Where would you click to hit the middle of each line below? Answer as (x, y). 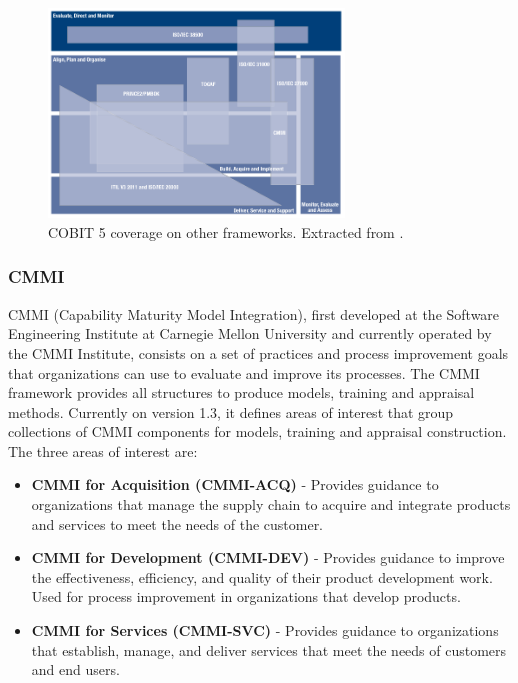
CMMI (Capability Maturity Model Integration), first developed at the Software (254, 313)
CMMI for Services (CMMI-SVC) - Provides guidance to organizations (265, 630)
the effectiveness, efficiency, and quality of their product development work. (262, 576)
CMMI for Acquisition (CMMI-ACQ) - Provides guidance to (235, 484)
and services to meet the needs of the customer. (177, 523)
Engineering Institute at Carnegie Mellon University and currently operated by (250, 333)
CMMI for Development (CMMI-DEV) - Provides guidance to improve (268, 557)
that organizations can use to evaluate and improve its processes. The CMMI (244, 372)
